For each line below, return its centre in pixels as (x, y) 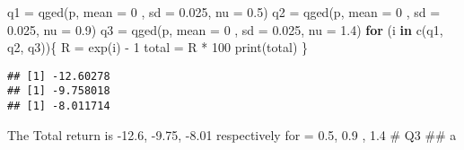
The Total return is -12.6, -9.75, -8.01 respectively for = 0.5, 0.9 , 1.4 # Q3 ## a (232, 134)
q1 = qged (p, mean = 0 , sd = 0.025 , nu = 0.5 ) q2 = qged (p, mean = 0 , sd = (224, 12)
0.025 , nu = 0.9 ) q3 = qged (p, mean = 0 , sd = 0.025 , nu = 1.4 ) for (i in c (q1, (225, 29)
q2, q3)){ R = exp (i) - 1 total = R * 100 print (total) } (158, 47)
